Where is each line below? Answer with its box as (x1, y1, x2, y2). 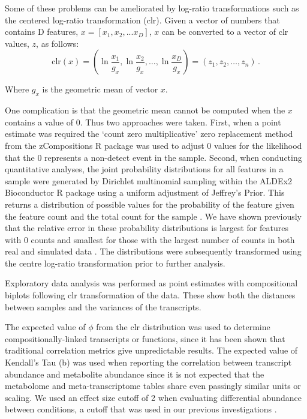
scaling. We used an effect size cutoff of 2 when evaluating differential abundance (5, 391, 302, 403)
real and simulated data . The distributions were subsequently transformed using (5, 245, 302, 258)
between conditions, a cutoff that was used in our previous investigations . (5, 403, 277, 415)
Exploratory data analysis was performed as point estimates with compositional (5, 277, 298, 289)
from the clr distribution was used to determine (96, 321, 270, 333)
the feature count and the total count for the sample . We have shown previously (5, 209, 302, 222)
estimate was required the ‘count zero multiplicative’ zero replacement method (5, 127, 293, 140)
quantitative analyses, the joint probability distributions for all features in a (5, 163, 284, 175)
